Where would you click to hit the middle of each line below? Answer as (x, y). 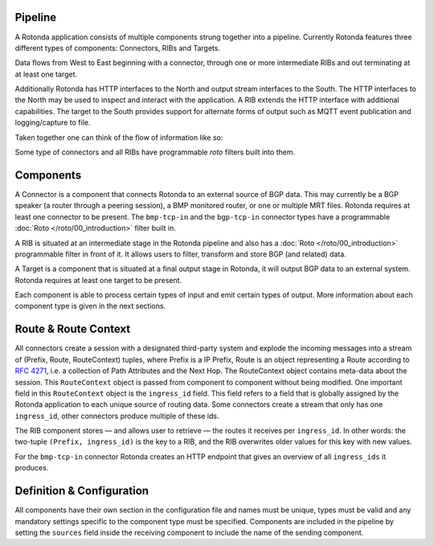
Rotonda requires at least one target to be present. (98, 280)
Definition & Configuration (82, 491)
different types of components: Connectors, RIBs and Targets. (118, 47)
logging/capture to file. (53, 123)
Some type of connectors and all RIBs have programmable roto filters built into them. (155, 152)
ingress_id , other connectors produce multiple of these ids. (117, 416)
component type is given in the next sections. (90, 306)
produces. (32, 468)
